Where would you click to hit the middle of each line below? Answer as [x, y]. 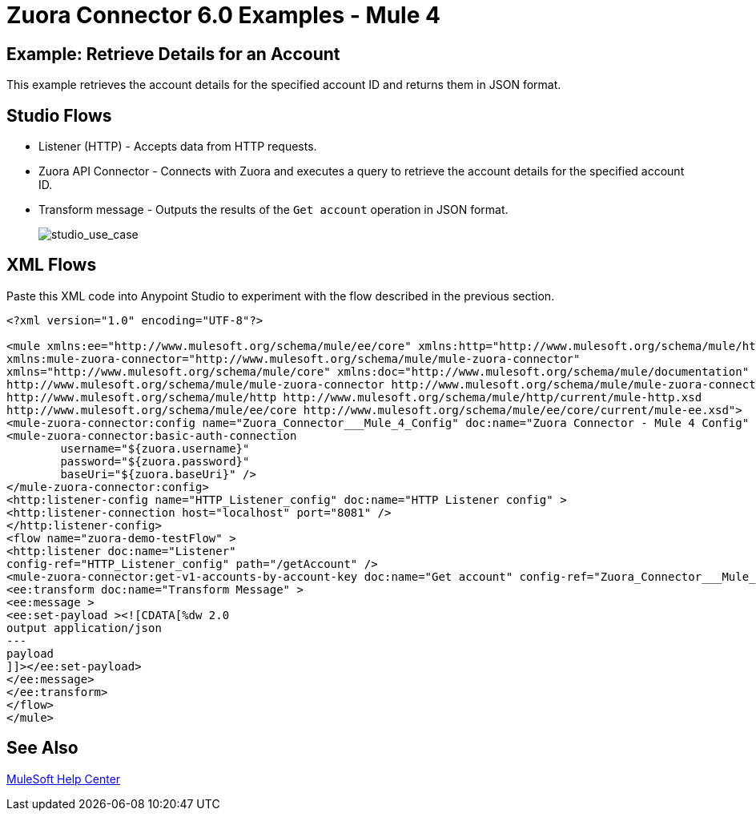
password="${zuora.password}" [155, 461]
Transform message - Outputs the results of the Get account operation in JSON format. [273, 210]
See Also [42, 748]
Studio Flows [59, 115]
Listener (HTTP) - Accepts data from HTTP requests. [178, 147]
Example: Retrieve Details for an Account [173, 54]
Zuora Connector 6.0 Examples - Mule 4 [223, 15]
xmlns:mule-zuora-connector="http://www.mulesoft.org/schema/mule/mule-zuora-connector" [294, 358]
